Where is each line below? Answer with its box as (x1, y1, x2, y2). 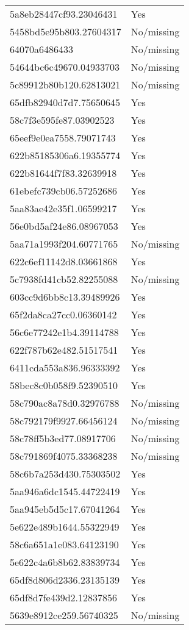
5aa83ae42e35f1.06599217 (10, 201, 117, 215)
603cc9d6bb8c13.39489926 (10, 290, 120, 304)
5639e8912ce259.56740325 (10, 608, 118, 622)
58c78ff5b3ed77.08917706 (10, 431, 116, 445)
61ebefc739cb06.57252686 (10, 184, 118, 198)
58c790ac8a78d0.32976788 (10, 396, 119, 410)
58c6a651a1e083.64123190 (10, 537, 119, 551)
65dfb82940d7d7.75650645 (10, 95, 120, 109)
